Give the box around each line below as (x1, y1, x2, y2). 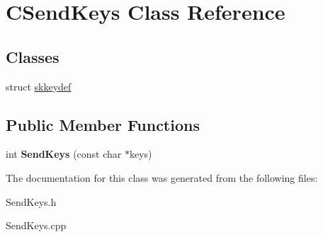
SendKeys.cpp (6, 218, 67, 233)
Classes (6, 45, 59, 67)
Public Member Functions (6, 113, 200, 135)
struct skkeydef (6, 79, 72, 93)
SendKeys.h (6, 194, 57, 209)
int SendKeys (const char (6, 146, 122, 161)
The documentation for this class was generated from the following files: (6, 170, 318, 185)
